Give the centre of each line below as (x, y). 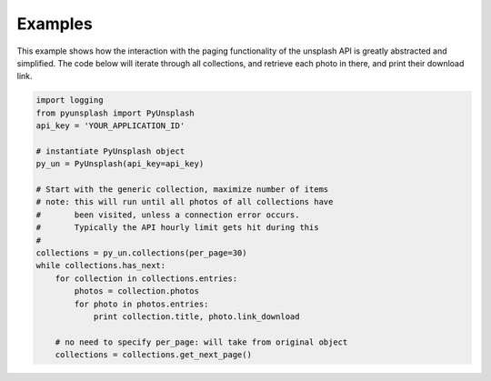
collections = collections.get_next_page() (153, 355)
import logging (70, 100)
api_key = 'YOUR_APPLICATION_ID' (110, 126)
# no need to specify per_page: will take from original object (201, 342)
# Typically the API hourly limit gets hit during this (177, 228)
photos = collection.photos (137, 291)
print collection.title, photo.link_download (196, 316)
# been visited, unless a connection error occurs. (168, 215)
